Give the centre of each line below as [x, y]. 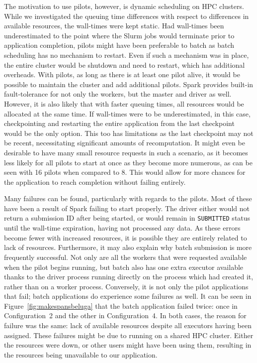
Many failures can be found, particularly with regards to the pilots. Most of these [128, 198]
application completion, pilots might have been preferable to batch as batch [119, 45]
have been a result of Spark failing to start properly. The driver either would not [127, 208]
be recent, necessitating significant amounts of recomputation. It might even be [125, 143]
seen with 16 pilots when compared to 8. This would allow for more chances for [125, 172]
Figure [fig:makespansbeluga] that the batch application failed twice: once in [121, 305]
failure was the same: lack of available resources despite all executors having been [128, 325]
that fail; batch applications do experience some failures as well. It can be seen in [128, 296]
